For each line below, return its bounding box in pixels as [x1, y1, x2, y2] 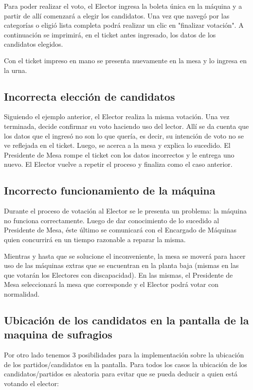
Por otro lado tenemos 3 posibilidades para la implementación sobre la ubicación [4, 350, 244, 360]
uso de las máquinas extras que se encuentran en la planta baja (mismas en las [4, 260, 239, 270]
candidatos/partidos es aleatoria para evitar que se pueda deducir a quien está [4, 369, 238, 379]
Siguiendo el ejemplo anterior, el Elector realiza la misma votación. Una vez [4, 111, 230, 122]
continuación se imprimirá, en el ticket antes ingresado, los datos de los [4, 29, 216, 39]
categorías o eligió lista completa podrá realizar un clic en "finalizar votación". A [4, 20, 244, 30]
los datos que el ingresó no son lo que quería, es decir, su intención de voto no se [4, 130, 244, 141]
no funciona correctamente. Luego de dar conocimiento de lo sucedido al [4, 215, 219, 225]
